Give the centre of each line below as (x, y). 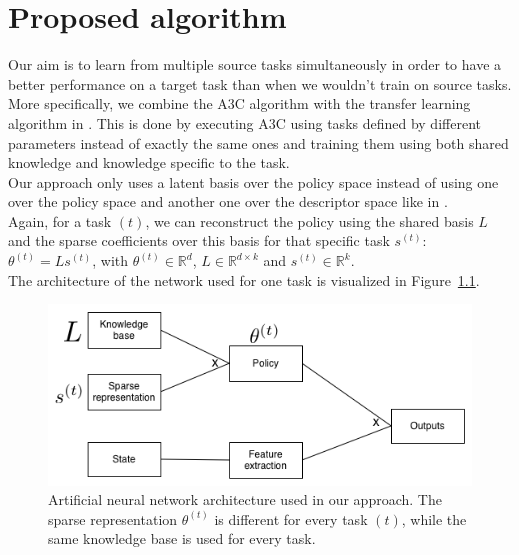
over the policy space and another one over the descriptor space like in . (228, 201)
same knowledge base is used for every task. (182, 538)
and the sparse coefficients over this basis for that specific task (199, 240)
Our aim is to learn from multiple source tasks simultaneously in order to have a (255, 64)
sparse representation (113, 518)
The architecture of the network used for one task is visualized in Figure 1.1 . (244, 279)
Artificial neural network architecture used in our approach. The (245, 499)
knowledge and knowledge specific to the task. (149, 162)
